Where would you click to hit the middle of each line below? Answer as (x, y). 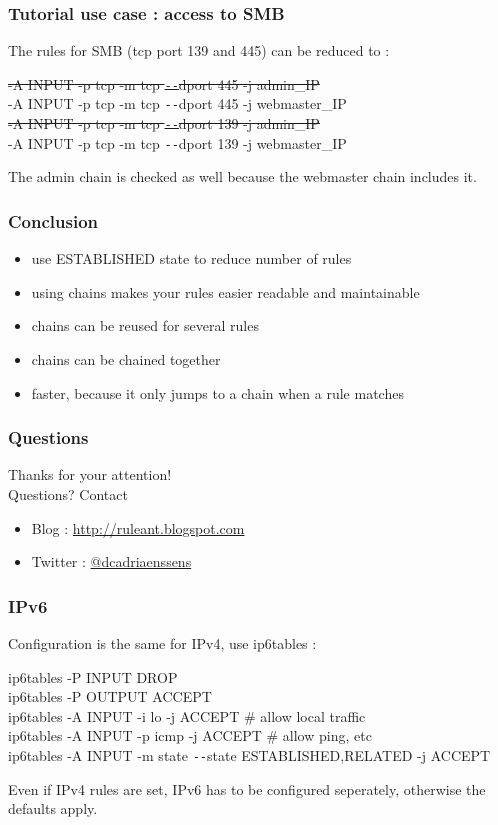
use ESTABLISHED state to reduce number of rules (191, 258)
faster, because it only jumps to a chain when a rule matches (217, 392)
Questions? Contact (68, 494)
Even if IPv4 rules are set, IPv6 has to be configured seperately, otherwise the (247, 788)
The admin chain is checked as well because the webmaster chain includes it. (242, 176)
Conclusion (53, 220)
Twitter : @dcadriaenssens (111, 561)
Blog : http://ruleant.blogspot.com (138, 527)
